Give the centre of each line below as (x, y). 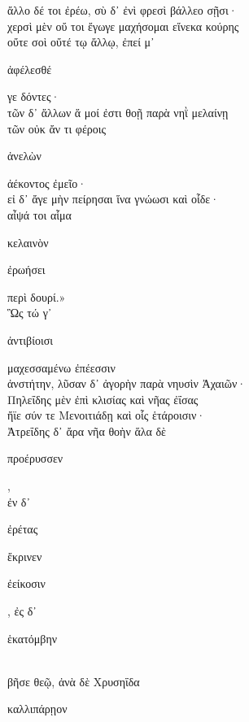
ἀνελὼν (24, 156)
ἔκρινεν (25, 556)
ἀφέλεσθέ (30, 69)
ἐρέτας (23, 529)
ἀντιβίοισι (31, 339)
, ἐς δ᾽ (22, 611)
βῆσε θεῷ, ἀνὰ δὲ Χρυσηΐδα (74, 681)
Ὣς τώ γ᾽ (30, 313)
